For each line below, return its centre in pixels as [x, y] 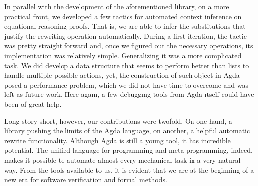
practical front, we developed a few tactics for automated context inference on [123, 16]
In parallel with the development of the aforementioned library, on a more [117, 6]
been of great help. [33, 104]
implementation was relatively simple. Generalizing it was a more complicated [123, 55]
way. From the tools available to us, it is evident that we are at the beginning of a [129, 169]
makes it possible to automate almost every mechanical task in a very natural [123, 159]
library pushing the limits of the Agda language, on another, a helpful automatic [127, 131]
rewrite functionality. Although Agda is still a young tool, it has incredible [118, 140]
